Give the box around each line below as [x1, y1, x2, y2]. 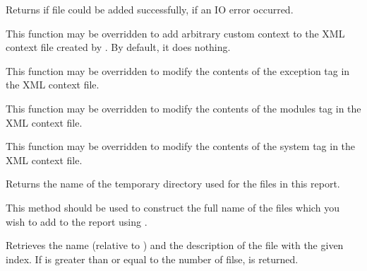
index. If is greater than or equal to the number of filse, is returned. [6, 251, 299, 266]
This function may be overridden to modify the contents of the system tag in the [6, 139, 356, 154]
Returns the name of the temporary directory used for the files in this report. [6, 176, 340, 191]
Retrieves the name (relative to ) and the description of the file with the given [6, 238, 344, 253]
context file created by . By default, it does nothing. [6, 40, 231, 54]
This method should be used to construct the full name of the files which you [6, 200, 339, 214]
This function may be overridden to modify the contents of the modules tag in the [6, 100, 361, 115]
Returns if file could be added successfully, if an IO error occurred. [6, 2, 294, 16]
